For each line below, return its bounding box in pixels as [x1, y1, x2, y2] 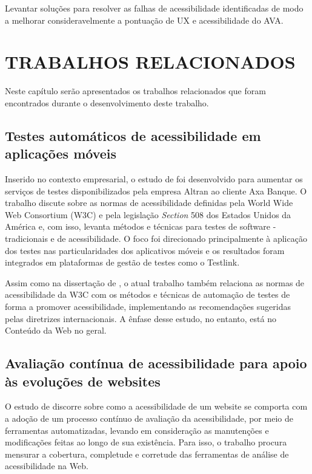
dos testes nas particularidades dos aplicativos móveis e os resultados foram [5, 244, 285, 256]
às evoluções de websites [5, 371, 161, 390]
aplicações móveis [5, 144, 117, 163]
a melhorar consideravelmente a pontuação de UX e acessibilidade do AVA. [5, 13, 284, 26]
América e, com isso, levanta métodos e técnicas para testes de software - [5, 220, 276, 233]
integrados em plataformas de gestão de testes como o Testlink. [5, 256, 240, 269]
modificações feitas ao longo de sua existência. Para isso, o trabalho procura [5, 436, 287, 448]
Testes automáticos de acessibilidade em [5, 126, 261, 145]
